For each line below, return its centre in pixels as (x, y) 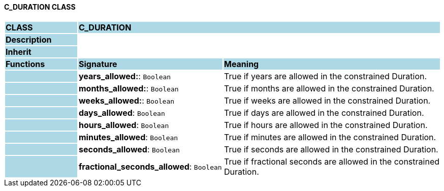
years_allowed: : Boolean (125, 76)
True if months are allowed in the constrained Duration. (329, 88)
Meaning (241, 64)
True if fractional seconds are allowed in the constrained (332, 161)
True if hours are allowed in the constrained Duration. (326, 125)
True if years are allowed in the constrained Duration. (325, 76)
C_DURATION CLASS (40, 7)
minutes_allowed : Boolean (128, 137)
